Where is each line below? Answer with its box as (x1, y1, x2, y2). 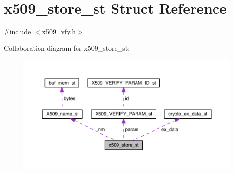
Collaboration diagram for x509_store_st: (4, 42, 130, 52)
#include (4, 26, 31, 36)
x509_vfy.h (42, 26, 76, 36)
